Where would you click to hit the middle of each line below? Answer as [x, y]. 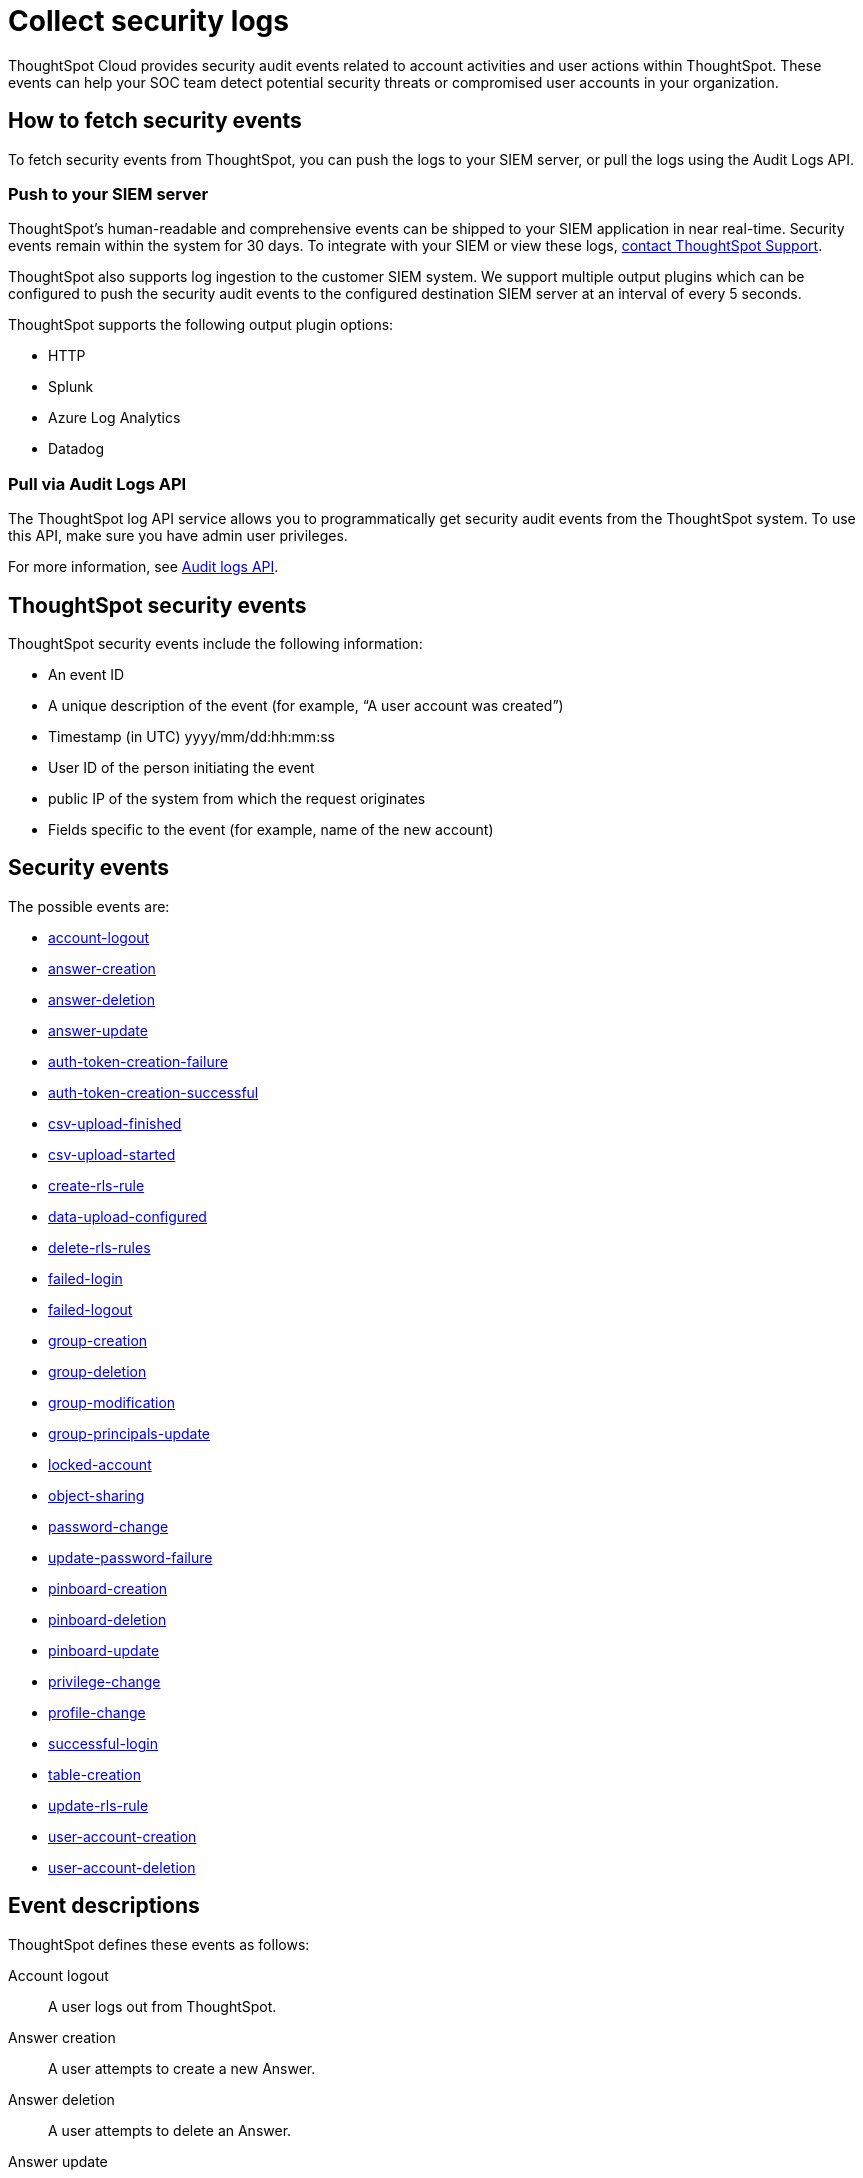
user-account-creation [122, 1836]
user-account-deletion [122, 1867]
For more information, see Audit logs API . [143, 567]
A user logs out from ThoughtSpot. [162, 2006]
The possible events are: [89, 906]
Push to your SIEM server [108, 193]
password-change [108, 1526]
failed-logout [90, 1309]
